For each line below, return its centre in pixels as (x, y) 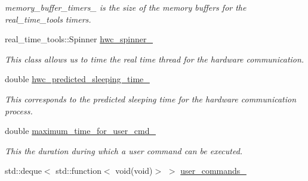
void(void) (134, 171)
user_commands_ (213, 171)
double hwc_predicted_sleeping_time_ (77, 79)
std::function (78, 171)
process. (19, 110)
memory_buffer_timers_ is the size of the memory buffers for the (126, 7)
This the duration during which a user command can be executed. (124, 150)
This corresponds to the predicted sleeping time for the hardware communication (151, 99)
